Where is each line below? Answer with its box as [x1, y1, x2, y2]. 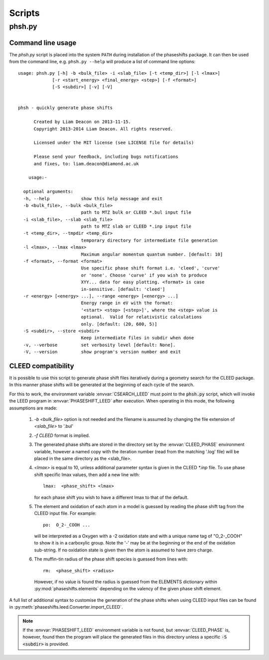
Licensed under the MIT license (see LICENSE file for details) [33, 140, 194, 145]
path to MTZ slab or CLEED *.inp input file [81, 224, 192, 229]
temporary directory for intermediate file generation [81, 237, 218, 243]
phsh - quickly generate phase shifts [18, 105, 113, 111]
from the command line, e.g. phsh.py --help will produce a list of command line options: [9, 59, 196, 65]
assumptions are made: [9, 405, 57, 411]
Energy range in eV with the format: [81, 300, 173, 306]
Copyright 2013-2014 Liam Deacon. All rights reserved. [33, 126, 173, 132]
